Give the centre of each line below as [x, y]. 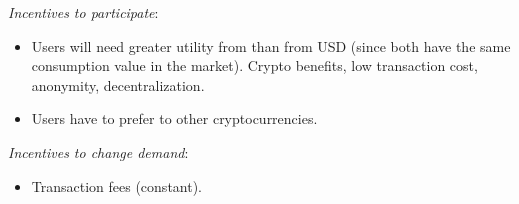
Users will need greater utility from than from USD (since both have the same [271, 45]
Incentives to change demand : [98, 151]
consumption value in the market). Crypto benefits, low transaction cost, [254, 65]
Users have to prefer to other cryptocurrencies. [174, 118]
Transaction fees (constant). [117, 185]
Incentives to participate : [83, 12]
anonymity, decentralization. [118, 84]
